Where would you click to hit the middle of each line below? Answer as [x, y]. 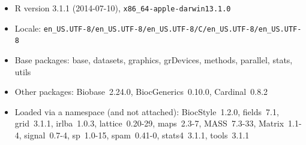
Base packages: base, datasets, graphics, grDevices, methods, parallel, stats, [154, 59]
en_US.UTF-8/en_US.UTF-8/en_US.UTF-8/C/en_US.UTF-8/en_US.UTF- [172, 29]
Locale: [28, 28]
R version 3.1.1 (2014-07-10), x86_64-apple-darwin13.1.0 [123, 8]
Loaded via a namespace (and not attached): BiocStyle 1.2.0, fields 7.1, [147, 111]
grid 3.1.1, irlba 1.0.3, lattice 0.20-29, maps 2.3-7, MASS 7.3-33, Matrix [149, 123]
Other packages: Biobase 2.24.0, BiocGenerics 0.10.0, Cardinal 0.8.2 [141, 92]
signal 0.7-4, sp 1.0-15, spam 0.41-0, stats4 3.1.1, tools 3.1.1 [137, 135]
